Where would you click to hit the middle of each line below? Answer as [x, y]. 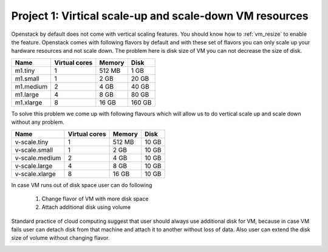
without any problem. [38, 122]
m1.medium [31, 86]
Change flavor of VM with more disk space [95, 199]
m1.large [27, 94]
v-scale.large [34, 166]
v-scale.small [34, 150]
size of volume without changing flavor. [60, 238]
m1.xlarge [29, 102]
